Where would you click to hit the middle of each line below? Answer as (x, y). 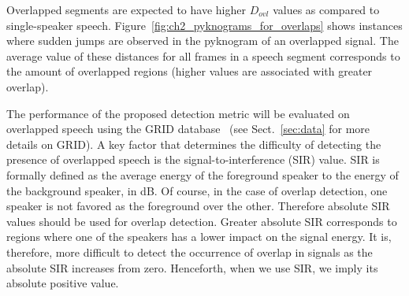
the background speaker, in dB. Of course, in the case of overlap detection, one (197, 190)
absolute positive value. (63, 283)
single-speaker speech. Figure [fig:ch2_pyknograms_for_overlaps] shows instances (204, 25)
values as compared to (326, 9)
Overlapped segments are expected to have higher (126, 9)
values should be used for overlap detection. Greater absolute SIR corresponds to (202, 221)
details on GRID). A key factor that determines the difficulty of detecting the (194, 144)
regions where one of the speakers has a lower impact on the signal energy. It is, (199, 237)
